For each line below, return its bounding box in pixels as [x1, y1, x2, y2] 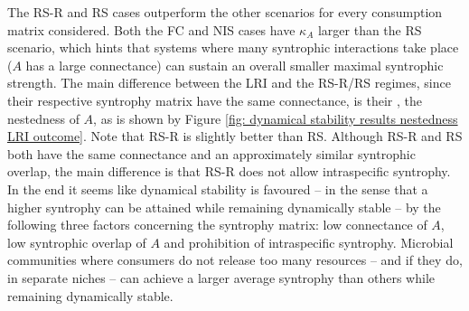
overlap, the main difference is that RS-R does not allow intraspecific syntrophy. [7, 162, 451, 181]
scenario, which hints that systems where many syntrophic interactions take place [7, 38, 459, 57]
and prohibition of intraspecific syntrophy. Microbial [164, 232, 454, 251]
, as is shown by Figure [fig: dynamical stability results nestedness [93, 108, 458, 127]
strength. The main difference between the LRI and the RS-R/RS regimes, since [7, 73, 451, 92]
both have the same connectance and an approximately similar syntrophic [7, 144, 416, 163]
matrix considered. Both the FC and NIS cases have [7, 20, 295, 39]
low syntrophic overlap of [7, 232, 146, 251]
